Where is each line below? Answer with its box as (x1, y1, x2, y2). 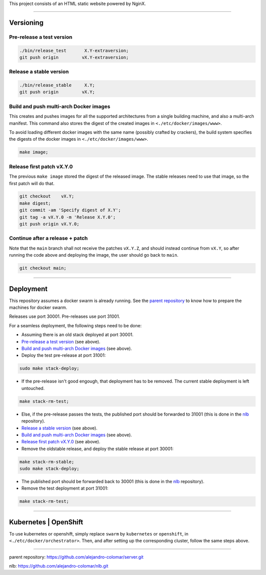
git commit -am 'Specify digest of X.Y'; (19, 207, 121, 213)
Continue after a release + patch (9, 235, 88, 242)
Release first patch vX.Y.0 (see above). (21, 439, 100, 445)
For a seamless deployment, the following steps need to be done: (9, 322, 142, 328)
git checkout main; (19, 266, 66, 271)
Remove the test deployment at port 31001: (21, 485, 108, 491)
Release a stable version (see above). (21, 425, 98, 431)
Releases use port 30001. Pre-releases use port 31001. (9, 313, 120, 319)
